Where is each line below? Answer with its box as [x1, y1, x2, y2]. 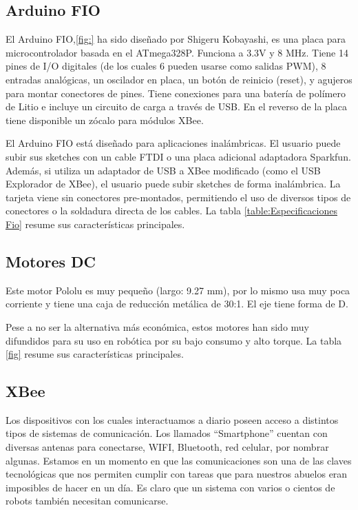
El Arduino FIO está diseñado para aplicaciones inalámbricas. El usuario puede [6, 136, 341, 150]
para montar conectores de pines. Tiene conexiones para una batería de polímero [6, 85, 346, 100]
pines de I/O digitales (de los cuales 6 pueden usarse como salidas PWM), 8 [6, 59, 326, 73]
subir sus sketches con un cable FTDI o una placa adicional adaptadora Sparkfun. [6, 149, 351, 163]
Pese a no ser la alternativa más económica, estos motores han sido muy [6, 319, 309, 334]
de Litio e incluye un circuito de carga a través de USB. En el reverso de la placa [6, 99, 347, 114]
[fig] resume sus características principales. [6, 347, 184, 361]
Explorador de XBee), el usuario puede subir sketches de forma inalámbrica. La [6, 176, 341, 191]
